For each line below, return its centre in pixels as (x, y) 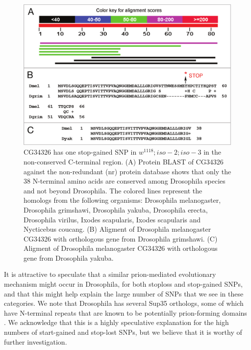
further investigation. (36, 341)
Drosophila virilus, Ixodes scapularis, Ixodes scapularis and (112, 219)
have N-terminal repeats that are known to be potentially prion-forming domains (125, 312)
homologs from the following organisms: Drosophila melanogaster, (122, 200)
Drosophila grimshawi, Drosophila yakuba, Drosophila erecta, (116, 209)
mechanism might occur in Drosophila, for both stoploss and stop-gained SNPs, (123, 284)
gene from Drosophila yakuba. (69, 257)
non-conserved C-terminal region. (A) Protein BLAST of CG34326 (124, 161)
